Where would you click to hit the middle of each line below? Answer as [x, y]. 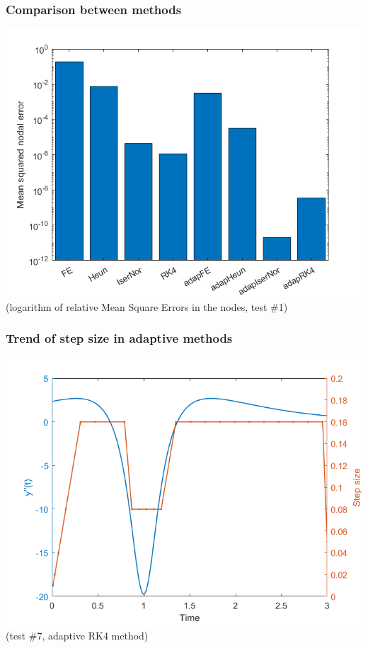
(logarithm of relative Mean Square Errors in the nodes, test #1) [147, 306]
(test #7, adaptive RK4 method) [77, 636]
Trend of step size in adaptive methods [119, 338]
